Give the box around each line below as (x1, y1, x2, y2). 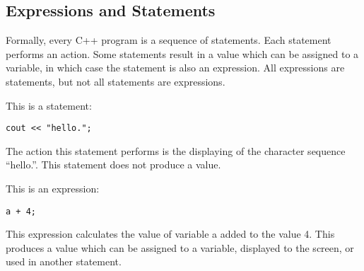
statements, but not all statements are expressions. (6, 74, 225, 88)
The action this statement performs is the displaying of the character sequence (6, 143, 346, 158)
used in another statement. (6, 254, 122, 269)
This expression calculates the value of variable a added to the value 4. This (6, 226, 335, 241)
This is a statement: (6, 98, 92, 113)
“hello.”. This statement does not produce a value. (6, 157, 221, 172)
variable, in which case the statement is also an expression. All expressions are (6, 60, 345, 75)
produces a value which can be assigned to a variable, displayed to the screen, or (6, 240, 354, 255)
